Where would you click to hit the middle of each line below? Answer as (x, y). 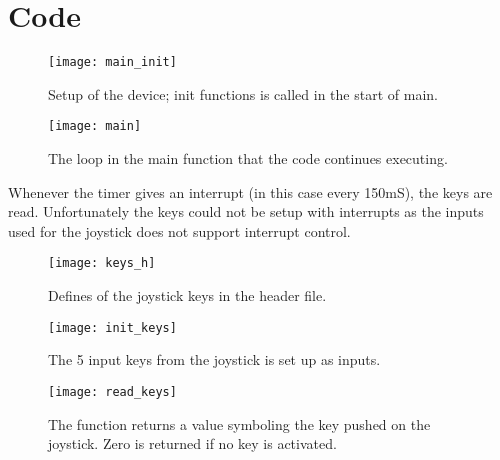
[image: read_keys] (112, 391)
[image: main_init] (112, 62)
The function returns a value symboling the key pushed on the (239, 423)
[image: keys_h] (102, 263)
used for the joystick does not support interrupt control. (179, 230)
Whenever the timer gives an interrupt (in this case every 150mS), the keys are (250, 191)
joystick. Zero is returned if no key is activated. (192, 443)
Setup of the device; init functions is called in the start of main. (243, 93)
